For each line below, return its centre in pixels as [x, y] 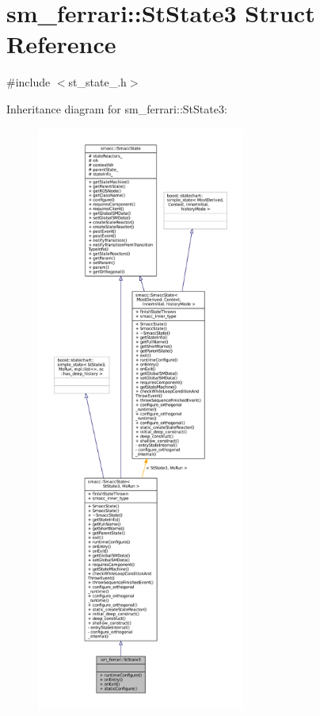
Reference [61, 44]
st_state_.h [97, 82]
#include [29, 82]
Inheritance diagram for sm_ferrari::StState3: [117, 108]
